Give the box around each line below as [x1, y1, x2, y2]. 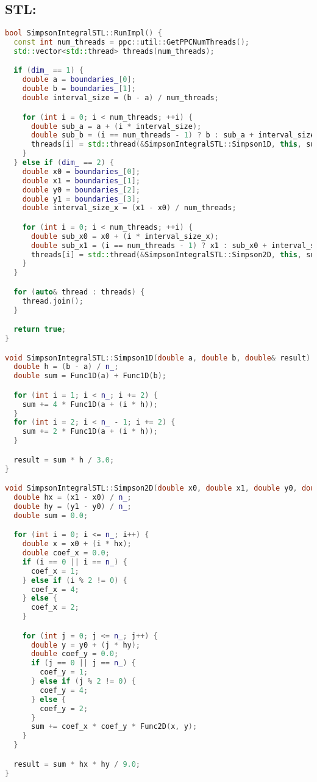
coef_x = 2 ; [30, 603, 79, 612]
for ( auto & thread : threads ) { [13, 287, 145, 296]
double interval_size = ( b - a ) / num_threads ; [22, 93, 219, 103]
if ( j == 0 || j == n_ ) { [30, 659, 136, 668]
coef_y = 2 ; [40, 704, 88, 713]
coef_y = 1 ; [40, 668, 88, 677]
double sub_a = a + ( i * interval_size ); [30, 122, 202, 131]
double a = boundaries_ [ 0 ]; [22, 75, 136, 84]
